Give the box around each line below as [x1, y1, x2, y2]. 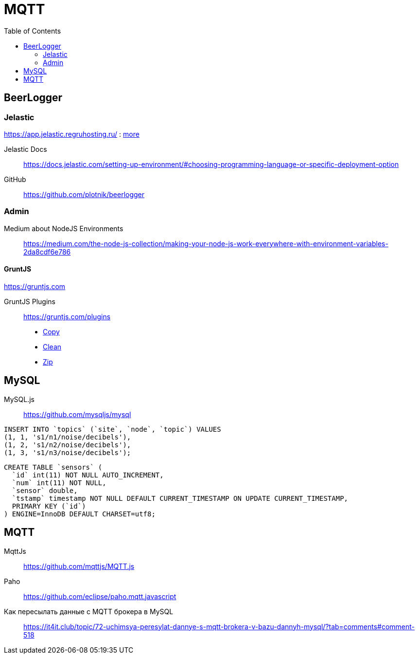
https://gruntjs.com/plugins [23, 312, 111, 321]
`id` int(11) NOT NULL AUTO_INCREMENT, [12, 471, 164, 479]
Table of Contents [4, 26, 61, 35]
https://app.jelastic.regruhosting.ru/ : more [4, 129, 140, 138]
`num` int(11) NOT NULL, [12, 478, 106, 487]
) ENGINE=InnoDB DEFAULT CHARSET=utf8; [4, 510, 156, 518]
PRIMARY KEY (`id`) [12, 502, 86, 510]
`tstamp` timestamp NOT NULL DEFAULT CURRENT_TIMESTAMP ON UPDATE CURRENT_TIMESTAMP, [12, 494, 349, 502]
